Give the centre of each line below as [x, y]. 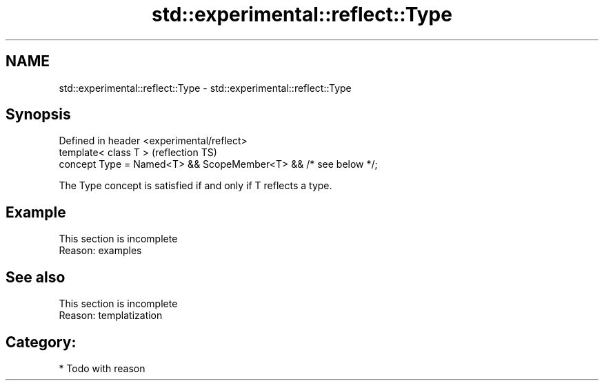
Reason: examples [100, 251]
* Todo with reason [102, 368]
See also [36, 277]
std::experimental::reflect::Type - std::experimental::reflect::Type [205, 88]
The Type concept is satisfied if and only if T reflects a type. [195, 186]
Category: [41, 342]
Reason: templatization [111, 316]
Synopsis [38, 115]
